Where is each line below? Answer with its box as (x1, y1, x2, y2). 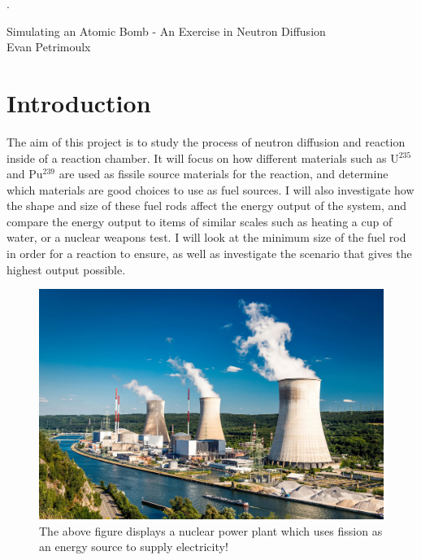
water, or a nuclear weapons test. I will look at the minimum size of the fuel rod (7, 229, 406, 246)
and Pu (7, 165, 43, 182)
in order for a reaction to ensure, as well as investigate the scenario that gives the (7, 245, 412, 262)
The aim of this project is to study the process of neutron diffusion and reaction (7, 133, 406, 150)
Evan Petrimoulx (7, 38, 91, 55)
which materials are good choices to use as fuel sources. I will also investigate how (7, 181, 414, 198)
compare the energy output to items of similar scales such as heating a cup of (7, 212, 393, 230)
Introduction (7, 85, 151, 119)
